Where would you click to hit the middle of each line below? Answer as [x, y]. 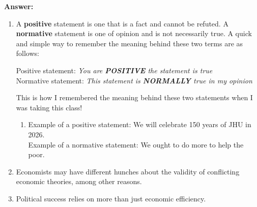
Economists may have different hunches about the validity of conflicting [128, 171]
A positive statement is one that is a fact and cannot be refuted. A [122, 23]
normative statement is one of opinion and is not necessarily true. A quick [134, 33]
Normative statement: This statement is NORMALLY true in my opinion [134, 80]
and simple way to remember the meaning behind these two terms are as [130, 43]
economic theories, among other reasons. [79, 181]
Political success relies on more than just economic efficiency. [111, 198]
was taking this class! [49, 107]
